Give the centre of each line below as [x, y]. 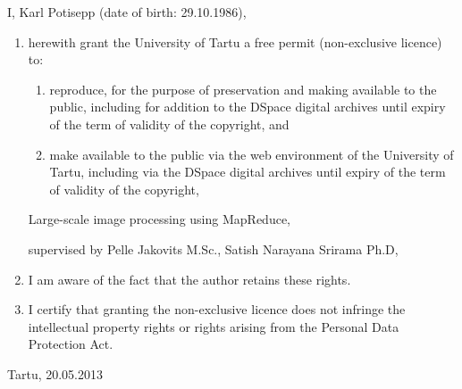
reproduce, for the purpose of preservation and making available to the [243, 89]
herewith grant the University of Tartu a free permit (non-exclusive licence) [235, 41]
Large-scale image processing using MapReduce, [159, 219]
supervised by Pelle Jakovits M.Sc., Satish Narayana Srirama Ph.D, [213, 248]
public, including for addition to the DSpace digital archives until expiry [248, 107]
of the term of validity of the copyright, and [169, 124]
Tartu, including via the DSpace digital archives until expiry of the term [248, 172]
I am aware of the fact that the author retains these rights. [189, 279]
